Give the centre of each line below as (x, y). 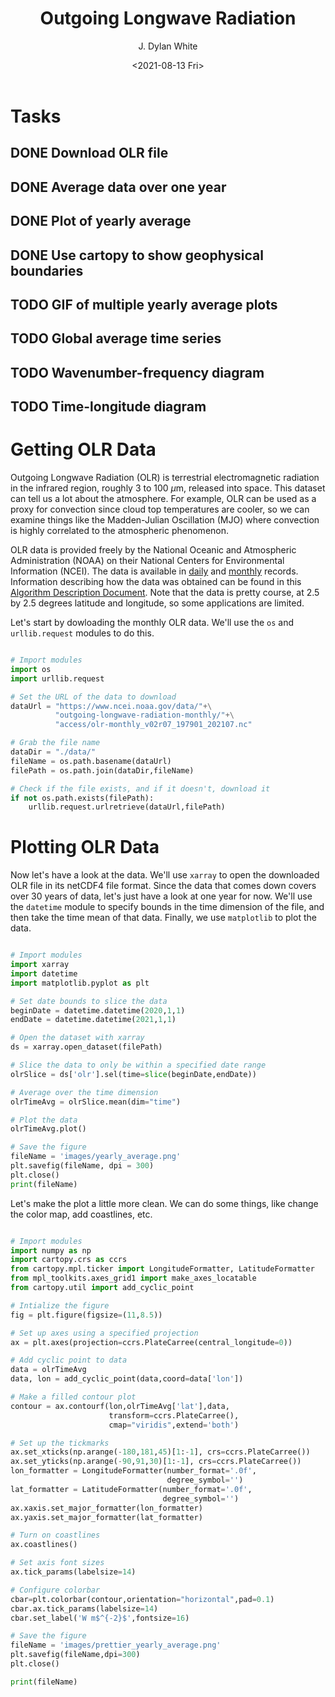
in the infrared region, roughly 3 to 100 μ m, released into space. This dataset (168, 488)
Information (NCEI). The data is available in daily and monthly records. (154, 571)
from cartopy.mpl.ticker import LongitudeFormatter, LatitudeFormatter (162, 1269)
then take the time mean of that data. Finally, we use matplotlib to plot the (163, 918)
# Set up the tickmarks (60, 1443)
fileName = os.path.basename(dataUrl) (91, 761)
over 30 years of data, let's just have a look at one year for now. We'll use (161, 896)
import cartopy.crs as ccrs (69, 1260)
